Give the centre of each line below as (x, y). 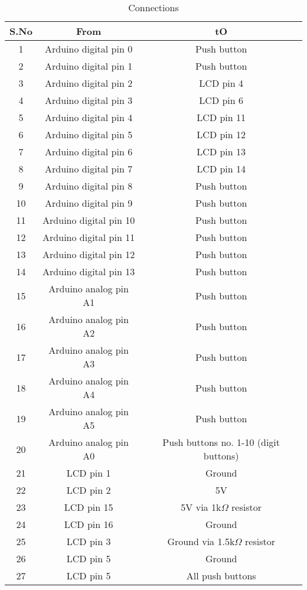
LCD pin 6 (221, 100)
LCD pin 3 (89, 541)
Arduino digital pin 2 (89, 83)
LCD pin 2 (89, 490)
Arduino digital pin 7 (89, 169)
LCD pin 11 (221, 117)
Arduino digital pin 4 (89, 117)
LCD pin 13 (221, 151)
